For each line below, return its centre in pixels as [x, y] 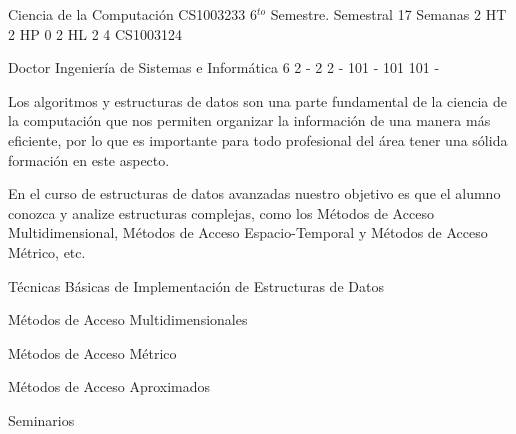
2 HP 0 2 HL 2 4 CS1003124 [95, 33]
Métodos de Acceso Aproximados [109, 386]
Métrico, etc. [47, 251]
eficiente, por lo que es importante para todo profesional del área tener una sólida [258, 139]
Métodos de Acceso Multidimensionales [128, 319]
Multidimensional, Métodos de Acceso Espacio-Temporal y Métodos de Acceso [248, 232]
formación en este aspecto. [89, 159]
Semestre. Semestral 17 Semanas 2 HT [388, 14]
